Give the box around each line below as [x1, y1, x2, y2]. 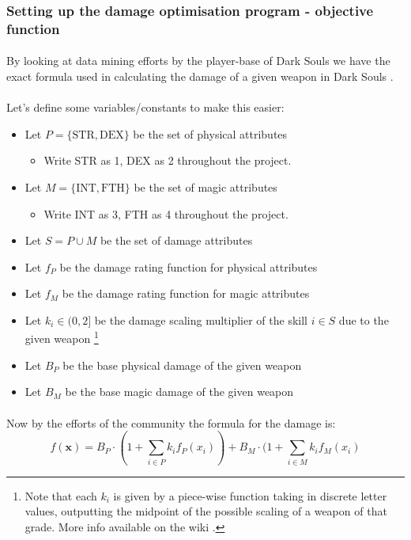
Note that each [25, 487, 97, 504]
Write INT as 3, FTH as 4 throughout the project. [43, 205, 288, 222]
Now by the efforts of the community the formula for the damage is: [6, 414, 336, 431]
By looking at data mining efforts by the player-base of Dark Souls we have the [6, 52, 390, 69]
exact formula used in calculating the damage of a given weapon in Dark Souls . [6, 67, 394, 84]
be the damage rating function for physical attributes [59, 258, 318, 275]
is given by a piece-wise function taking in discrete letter [113, 487, 387, 504]
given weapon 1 [25, 328, 99, 347]
